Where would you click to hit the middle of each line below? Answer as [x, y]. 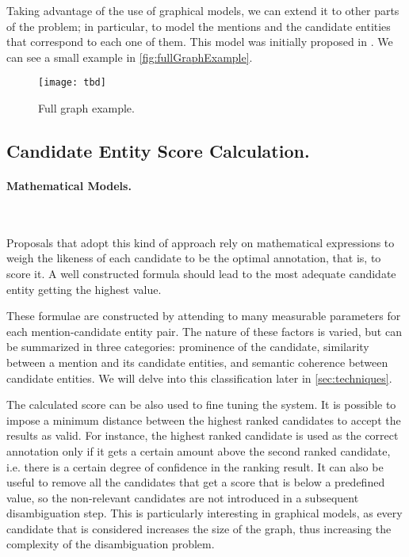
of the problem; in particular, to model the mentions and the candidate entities [199, 26]
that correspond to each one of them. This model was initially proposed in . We [200, 42]
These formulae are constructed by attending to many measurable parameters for [204, 316]
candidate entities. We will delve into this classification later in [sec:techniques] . [199, 378]
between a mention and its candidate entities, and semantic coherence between [197, 362]
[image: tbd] [72, 83]
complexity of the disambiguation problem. [111, 544]
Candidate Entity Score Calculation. [158, 151]
